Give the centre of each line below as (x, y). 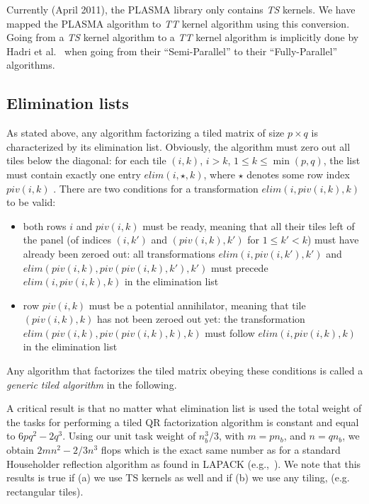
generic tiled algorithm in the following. (92, 384)
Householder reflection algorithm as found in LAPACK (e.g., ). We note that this (184, 463)
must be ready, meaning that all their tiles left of (249, 225)
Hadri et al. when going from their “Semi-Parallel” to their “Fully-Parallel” (172, 51)
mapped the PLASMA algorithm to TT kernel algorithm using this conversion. (178, 23)
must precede (240, 267)
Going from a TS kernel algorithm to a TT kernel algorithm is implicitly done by (183, 37)
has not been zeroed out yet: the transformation (201, 319)
